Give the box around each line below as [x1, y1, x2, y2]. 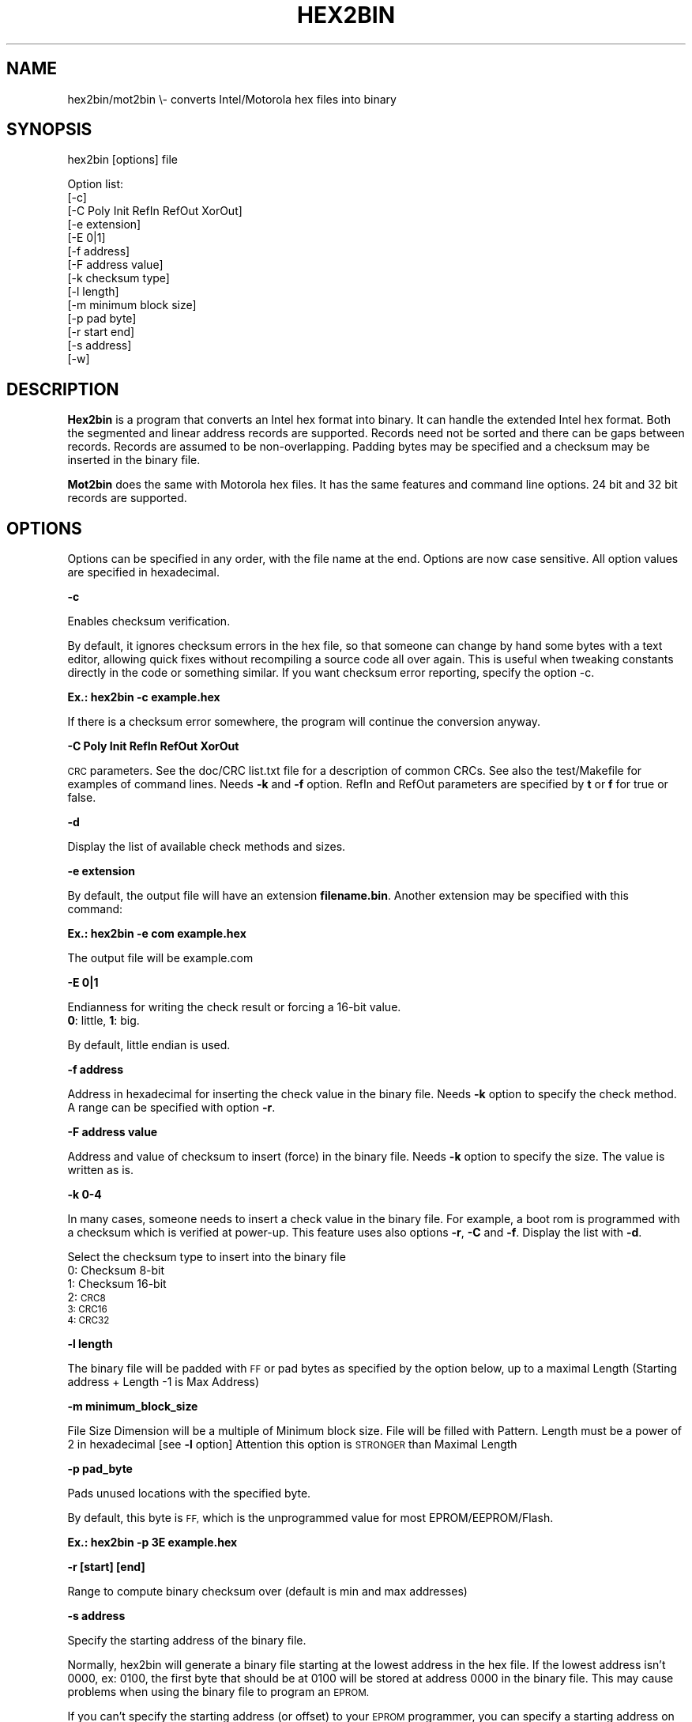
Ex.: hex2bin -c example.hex [67, 690, 220, 704]
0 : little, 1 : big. [67, 1014, 140, 1028]
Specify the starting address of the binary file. [67, 1633, 307, 1648]
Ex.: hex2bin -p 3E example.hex [67, 1535, 238, 1550]
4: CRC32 [67, 1315, 110, 1327]
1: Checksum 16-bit [67, 1277, 167, 1291]
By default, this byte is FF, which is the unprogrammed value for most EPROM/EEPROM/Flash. [67, 1511, 554, 1525]
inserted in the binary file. [67, 453, 201, 467]
